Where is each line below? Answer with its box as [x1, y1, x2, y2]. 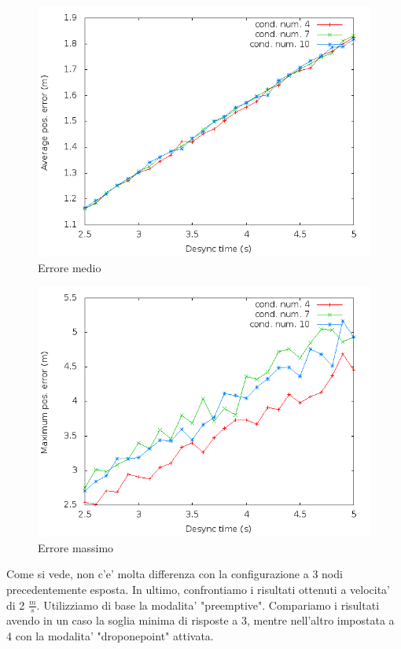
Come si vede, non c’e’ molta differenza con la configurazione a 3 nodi [6, 566, 343, 582]
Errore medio [38, 259, 101, 275]
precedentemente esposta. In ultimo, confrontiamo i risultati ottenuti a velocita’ [6, 581, 391, 597]
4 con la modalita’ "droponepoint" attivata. [6, 627, 214, 643]
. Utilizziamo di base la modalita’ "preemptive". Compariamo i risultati [36, 596, 380, 613]
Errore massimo [38, 539, 114, 555]
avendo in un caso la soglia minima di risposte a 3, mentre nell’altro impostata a [6, 612, 395, 629]
